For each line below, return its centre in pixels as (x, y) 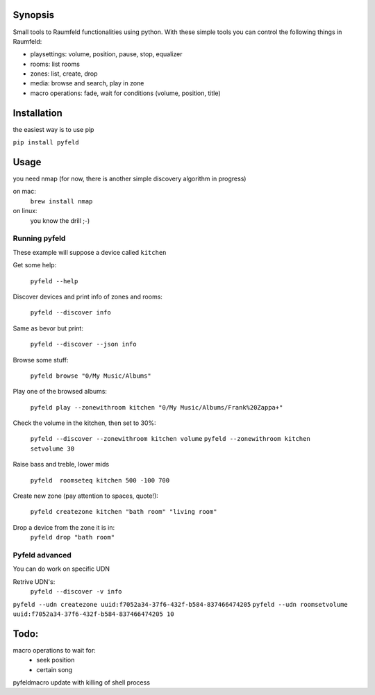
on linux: (25, 211)
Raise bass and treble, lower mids (61, 464)
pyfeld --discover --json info (83, 344)
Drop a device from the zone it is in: (64, 527)
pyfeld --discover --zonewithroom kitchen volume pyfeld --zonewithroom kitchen (170, 439)
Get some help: (35, 265)
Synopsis (34, 15)
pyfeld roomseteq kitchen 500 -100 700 (100, 480)
